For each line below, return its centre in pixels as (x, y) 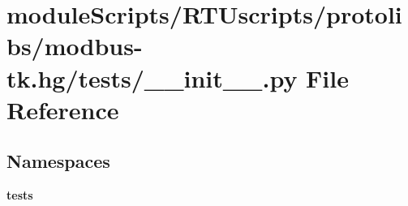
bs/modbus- (75, 46)
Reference (63, 109)
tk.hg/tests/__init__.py (152, 77)
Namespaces (58, 161)
